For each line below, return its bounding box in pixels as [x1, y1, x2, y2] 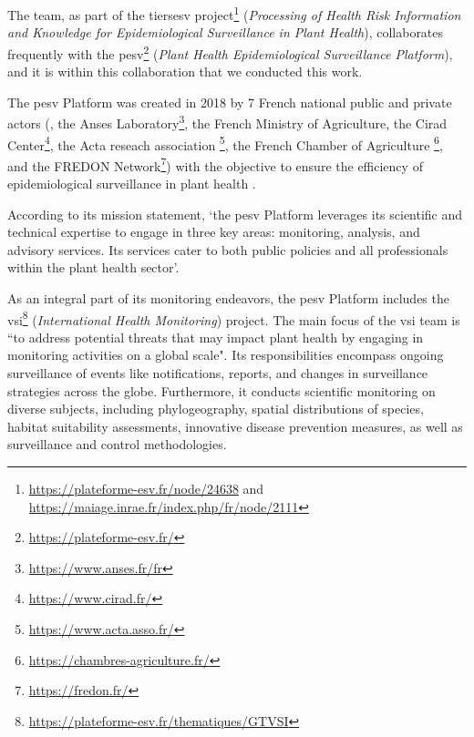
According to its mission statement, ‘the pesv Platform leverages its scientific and [7, 204, 463, 223]
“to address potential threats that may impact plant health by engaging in [7, 327, 424, 346]
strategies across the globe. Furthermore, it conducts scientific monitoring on [7, 381, 436, 400]
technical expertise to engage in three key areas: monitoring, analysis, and [7, 222, 420, 241]
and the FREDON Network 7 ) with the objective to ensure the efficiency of [7, 153, 423, 175]
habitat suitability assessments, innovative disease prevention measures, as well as [7, 416, 463, 435]
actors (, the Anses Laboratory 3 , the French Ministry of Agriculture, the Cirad [7, 111, 448, 132]
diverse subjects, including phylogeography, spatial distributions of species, [7, 399, 424, 418]
